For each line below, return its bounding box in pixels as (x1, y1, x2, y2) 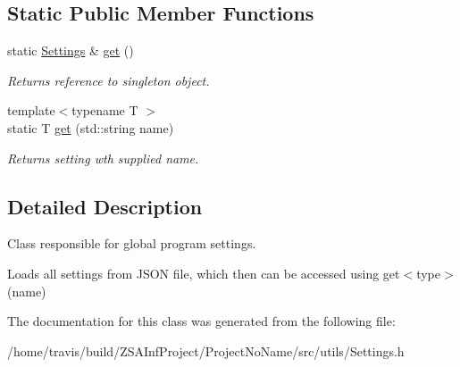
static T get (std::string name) (7, 118, 174, 137)
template (7, 101, 55, 120)
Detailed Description (7, 192, 203, 220)
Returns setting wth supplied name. (7, 148, 199, 167)
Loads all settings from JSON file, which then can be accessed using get (7, 263, 400, 282)
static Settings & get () (7, 41, 134, 60)
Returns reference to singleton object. (7, 71, 210, 89)
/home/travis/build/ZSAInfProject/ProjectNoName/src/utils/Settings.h (7, 341, 405, 360)
